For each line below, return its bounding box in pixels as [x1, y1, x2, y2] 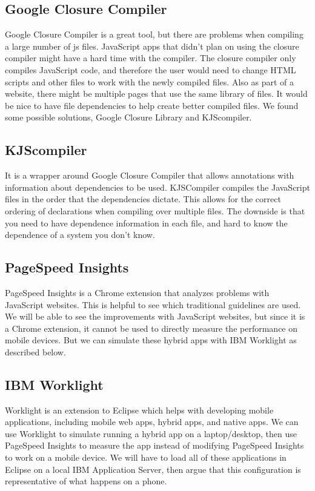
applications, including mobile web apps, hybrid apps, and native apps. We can [5, 415, 299, 428]
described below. [5, 345, 66, 358]
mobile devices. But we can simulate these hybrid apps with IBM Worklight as [5, 334, 297, 346]
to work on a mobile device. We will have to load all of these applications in [5, 451, 287, 464]
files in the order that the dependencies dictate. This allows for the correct [5, 193, 281, 205]
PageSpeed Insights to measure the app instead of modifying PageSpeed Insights [5, 439, 304, 452]
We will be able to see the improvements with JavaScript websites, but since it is [5, 310, 305, 323]
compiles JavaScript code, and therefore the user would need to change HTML [5, 63, 296, 76]
